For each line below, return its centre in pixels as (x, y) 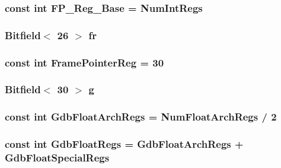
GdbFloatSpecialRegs (57, 158)
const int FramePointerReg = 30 (84, 62)
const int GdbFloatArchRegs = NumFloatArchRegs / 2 (141, 117)
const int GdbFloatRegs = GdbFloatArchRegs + (124, 144)
